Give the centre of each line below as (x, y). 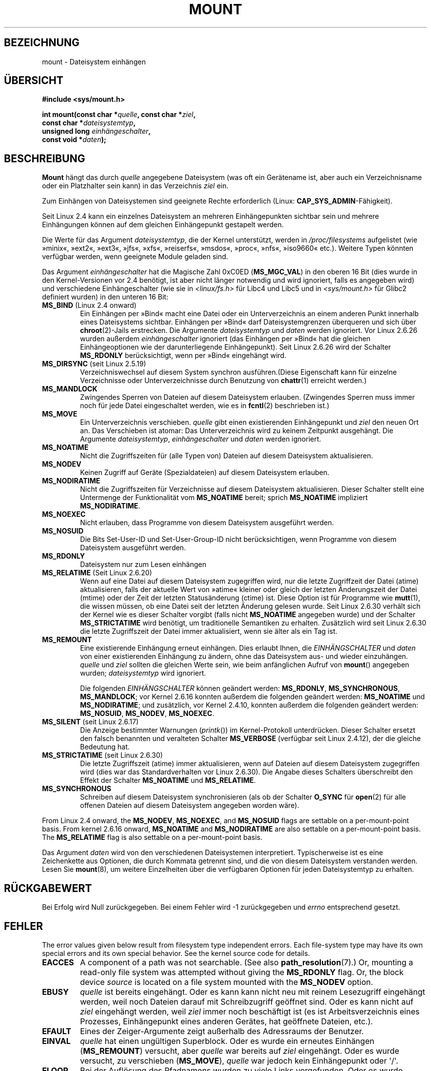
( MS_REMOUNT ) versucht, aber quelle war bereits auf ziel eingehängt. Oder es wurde (240, 1051)
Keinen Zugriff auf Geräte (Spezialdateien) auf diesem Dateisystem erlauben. (205, 473)
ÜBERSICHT (34, 81)
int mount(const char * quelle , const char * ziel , (119, 115)
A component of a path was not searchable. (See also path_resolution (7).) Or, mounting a (246, 962)
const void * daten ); (74, 140)
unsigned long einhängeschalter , (96, 131)
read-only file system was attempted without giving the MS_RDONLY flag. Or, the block (242, 972)
